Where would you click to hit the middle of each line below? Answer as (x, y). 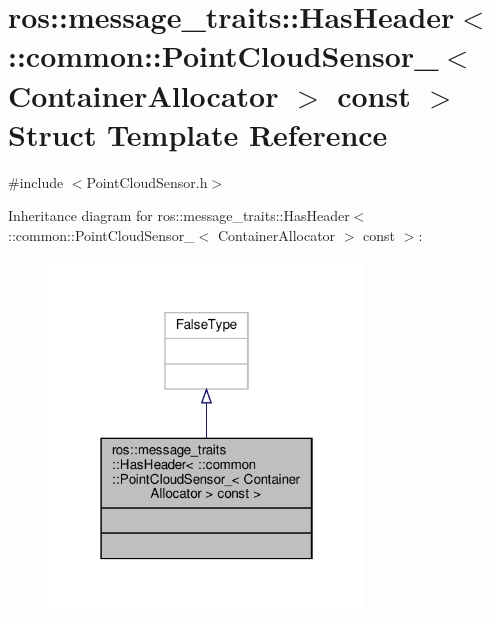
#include (36, 181)
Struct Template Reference (198, 133)
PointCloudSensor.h (147, 181)
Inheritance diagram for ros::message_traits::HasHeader (179, 215)
